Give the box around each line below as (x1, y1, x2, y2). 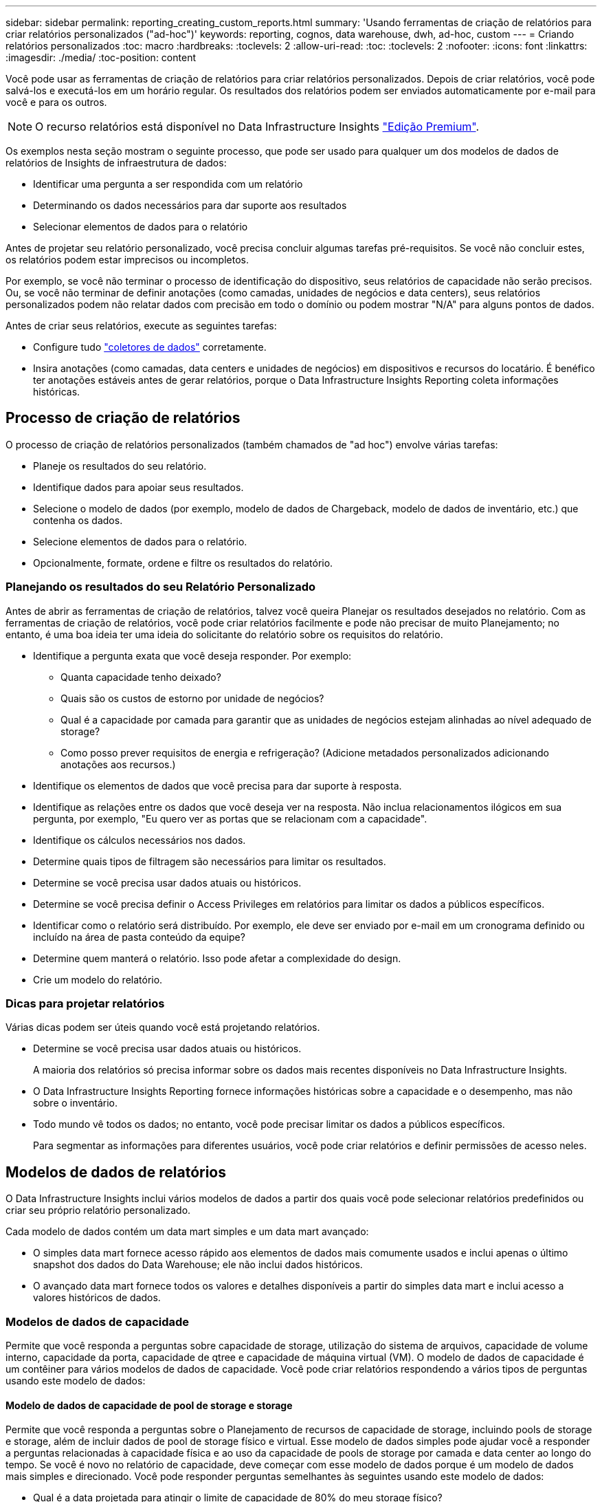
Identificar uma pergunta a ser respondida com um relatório (33, 178, 303, 190)
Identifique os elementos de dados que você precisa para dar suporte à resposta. (33, 779, 402, 792)
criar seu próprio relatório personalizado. (5, 1204, 191, 1217)
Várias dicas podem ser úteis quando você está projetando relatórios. (5, 1021, 320, 1034)
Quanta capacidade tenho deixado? (60, 671, 221, 683)
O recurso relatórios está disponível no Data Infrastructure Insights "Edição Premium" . (35, 120, 480, 133)
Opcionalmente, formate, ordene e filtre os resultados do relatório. (33, 556, 333, 569)
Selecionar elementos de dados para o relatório (33, 221, 248, 232)
